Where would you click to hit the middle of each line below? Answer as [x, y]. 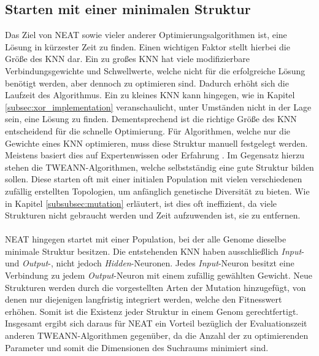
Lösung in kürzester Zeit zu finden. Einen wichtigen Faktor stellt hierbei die [148, 46]
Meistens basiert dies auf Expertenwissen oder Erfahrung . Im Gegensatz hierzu [155, 155]
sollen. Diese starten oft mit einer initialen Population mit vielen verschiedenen [154, 179]
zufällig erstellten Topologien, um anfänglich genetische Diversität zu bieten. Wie [157, 191]
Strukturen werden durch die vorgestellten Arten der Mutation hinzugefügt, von [156, 287]
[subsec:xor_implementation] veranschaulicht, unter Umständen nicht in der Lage [158, 106]
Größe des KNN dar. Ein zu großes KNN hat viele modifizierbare [127, 59]
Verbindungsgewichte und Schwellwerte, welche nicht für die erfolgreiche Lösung [155, 70]
